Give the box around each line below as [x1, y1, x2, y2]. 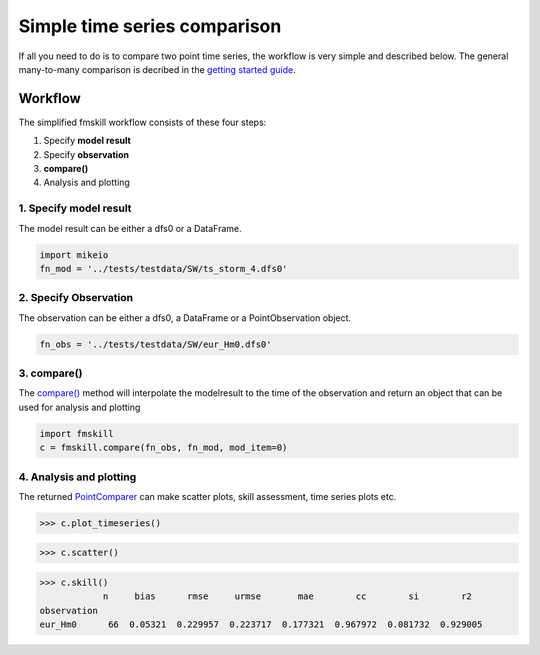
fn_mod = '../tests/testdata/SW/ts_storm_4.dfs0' [39, 263, 288, 274]
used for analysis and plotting [18, 401, 141, 413]
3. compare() [18, 366, 83, 380]
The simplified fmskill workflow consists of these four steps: [18, 116, 267, 128]
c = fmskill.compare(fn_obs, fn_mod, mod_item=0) [39, 442, 288, 454]
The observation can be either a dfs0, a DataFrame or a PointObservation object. [18, 311, 352, 324]
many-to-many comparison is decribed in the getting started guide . [18, 63, 296, 75]
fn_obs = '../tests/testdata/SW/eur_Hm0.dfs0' [39, 338, 272, 350]
